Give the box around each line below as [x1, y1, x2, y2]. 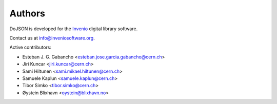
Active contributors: [9, 44, 51, 51]
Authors [9, 8, 46, 19]
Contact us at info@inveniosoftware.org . [9, 35, 95, 41]
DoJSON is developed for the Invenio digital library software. [9, 26, 138, 32]
